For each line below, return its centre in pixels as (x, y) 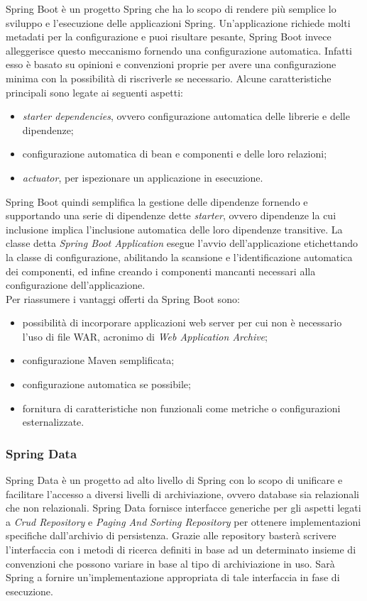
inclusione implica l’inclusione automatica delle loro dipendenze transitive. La (174, 229)
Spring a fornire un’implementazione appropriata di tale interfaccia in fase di (173, 577)
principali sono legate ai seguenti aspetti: (94, 92)
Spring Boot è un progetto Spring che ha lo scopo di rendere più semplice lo (171, 9)
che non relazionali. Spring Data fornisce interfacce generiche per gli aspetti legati (183, 508)
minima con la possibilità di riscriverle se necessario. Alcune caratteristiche (169, 78)
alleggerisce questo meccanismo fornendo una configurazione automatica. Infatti (179, 50)
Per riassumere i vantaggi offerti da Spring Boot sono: (123, 298)
